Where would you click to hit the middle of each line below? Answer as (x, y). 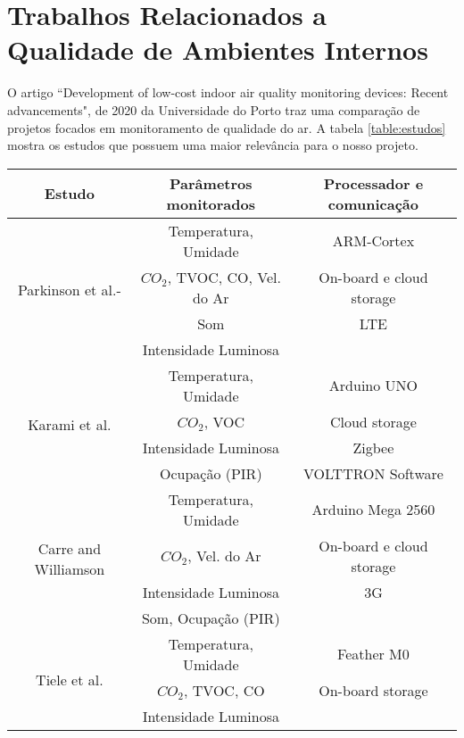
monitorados (211, 203)
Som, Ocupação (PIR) (211, 618)
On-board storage (373, 690)
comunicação (373, 203)
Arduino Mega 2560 (373, 510)
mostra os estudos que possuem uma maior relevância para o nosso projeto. (213, 145)
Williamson (70, 568)
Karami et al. (70, 424)
